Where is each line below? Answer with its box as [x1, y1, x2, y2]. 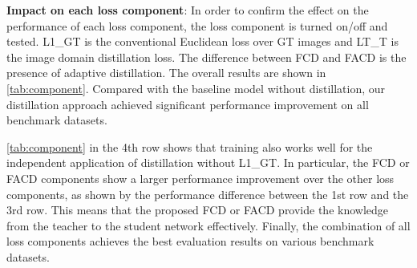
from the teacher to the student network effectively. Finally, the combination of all [6, 217, 411, 233]
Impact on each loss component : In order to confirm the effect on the [6, 2, 369, 18]
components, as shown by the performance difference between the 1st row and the [6, 185, 409, 202]
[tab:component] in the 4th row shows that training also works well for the [6, 138, 373, 155]
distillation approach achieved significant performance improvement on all [6, 95, 369, 112]
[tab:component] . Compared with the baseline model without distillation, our [6, 79, 386, 96]
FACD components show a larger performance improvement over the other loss [6, 169, 395, 186]
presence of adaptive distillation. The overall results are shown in [6, 64, 326, 81]
